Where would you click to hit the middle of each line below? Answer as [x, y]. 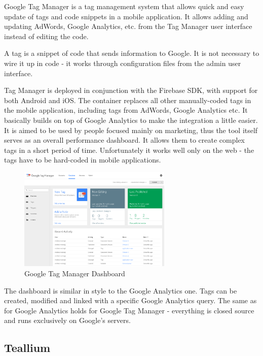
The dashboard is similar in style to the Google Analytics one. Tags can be [121, 290]
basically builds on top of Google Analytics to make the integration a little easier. [131, 120]
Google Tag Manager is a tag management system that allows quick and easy [124, 6]
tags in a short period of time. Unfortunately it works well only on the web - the [129, 150]
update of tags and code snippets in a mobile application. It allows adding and [126, 16]
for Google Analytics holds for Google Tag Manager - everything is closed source [129, 310]
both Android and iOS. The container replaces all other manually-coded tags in [128, 100]
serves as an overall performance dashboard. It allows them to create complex [125, 140]
